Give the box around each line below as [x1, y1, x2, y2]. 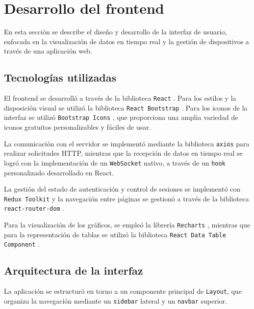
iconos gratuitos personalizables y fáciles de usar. [4, 122, 151, 132]
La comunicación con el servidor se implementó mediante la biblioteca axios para [4, 138, 250, 148]
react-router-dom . [4, 203, 65, 213]
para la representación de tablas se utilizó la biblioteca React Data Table [4, 229, 226, 239]
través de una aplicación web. [4, 46, 92, 56]
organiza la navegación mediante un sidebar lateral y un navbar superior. [4, 295, 228, 306]
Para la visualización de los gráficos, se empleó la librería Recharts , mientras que [4, 220, 251, 230]
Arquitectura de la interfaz [4, 263, 143, 278]
